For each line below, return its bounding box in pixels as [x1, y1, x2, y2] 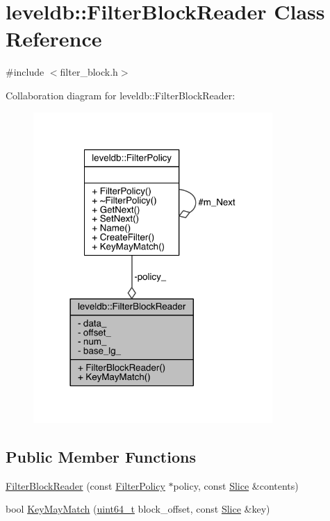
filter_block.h [60, 65, 118, 79]
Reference [6, 24, 102, 53]
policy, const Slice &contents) [173, 478, 299, 493]
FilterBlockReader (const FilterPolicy [6, 478, 165, 493]
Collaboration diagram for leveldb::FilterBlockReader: [6, 88, 236, 102]
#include [6, 65, 44, 79]
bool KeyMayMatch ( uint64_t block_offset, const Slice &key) [6, 502, 270, 516]
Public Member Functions [6, 446, 196, 468]
